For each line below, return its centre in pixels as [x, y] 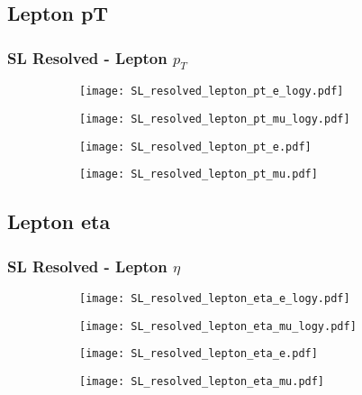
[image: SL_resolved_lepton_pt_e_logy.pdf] [212, 92]
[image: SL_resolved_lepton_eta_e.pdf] [199, 354]
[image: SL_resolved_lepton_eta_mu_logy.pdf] [218, 326]
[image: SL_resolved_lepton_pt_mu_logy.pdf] [215, 119]
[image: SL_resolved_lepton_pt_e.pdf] [195, 147]
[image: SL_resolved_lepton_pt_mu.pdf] [199, 175]
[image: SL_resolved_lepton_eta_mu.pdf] [202, 381]
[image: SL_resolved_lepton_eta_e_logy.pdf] [215, 298]
